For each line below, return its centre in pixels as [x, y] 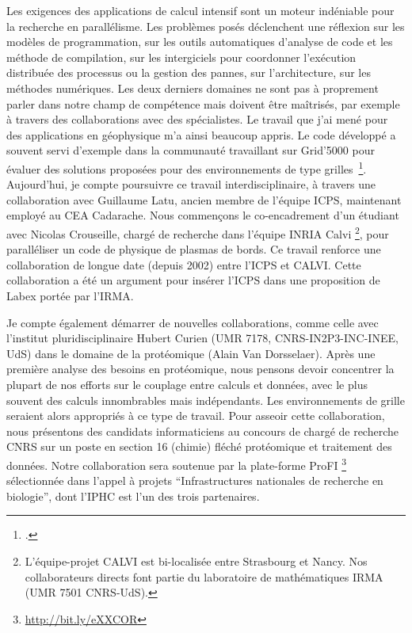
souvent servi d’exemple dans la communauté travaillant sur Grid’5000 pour [191, 150]
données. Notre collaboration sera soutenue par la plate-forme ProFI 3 [177, 463]
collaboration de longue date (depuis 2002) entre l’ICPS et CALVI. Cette [184, 264]
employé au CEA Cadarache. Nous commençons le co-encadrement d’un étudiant [203, 215]
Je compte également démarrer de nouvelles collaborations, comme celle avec [193, 322]
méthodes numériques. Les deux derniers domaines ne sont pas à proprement [193, 88]
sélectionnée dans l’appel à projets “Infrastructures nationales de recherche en [195, 480]
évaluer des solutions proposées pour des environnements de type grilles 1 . [187, 167]
